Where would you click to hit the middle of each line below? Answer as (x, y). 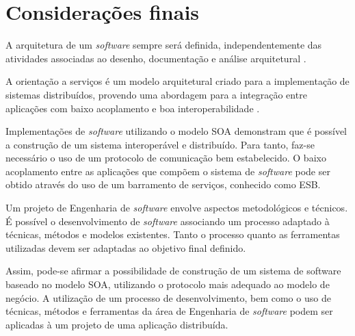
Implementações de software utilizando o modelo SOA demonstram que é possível (176, 131)
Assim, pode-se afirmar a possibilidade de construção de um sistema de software (173, 271)
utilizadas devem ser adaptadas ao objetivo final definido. (126, 247)
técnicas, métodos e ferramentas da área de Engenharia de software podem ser (169, 311)
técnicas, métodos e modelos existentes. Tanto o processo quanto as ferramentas (173, 234)
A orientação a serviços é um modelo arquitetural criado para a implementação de (177, 81)
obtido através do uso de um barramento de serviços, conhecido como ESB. (163, 184)
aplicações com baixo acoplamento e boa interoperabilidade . (133, 108)
